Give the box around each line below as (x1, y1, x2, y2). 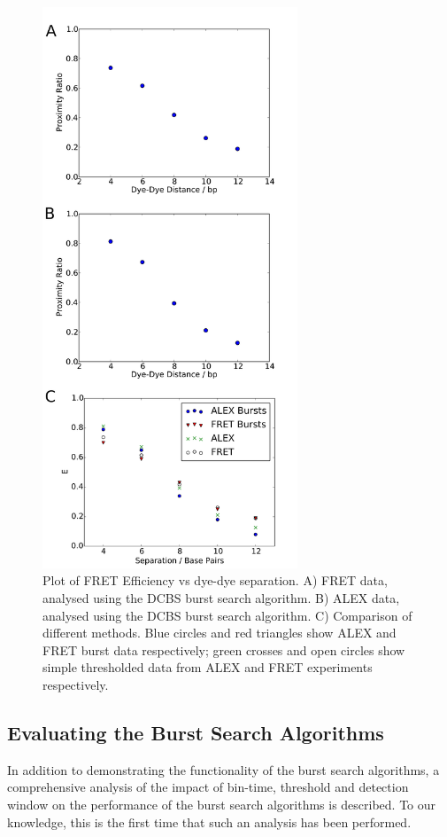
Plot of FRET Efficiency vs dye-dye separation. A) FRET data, (42, 571, 388, 590)
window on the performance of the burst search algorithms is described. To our (7, 794, 436, 813)
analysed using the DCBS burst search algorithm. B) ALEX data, (42, 589, 400, 607)
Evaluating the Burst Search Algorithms (7, 718, 384, 746)
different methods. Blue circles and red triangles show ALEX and (42, 623, 397, 642)
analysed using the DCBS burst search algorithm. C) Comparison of (42, 606, 412, 624)
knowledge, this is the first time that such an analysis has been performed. (7, 812, 412, 831)
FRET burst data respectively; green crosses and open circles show (42, 640, 405, 659)
